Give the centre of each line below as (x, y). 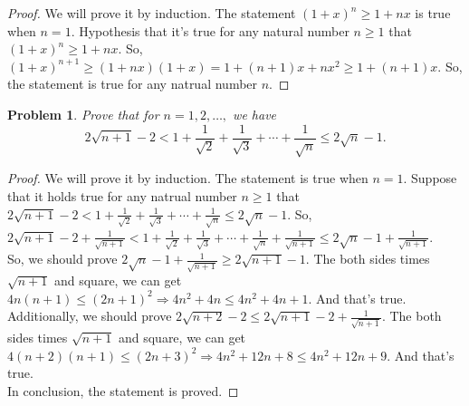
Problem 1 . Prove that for (83, 114)
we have (255, 114)
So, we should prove (62, 259)
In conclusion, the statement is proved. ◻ (123, 390)
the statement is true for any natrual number (133, 84)
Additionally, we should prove (90, 316)
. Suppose (430, 178)
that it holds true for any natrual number (122, 195)
